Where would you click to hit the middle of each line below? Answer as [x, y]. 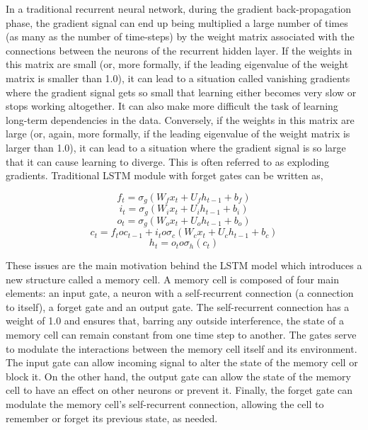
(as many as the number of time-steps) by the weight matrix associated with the [180, 36]
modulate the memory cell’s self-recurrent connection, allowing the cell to [165, 404]
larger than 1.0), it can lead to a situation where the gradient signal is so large [176, 147]
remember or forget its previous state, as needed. [112, 418]
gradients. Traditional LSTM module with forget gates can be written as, [165, 175]
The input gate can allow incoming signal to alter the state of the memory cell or [182, 362]
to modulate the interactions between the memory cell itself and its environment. [182, 348]
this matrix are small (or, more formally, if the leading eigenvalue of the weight [177, 64]
